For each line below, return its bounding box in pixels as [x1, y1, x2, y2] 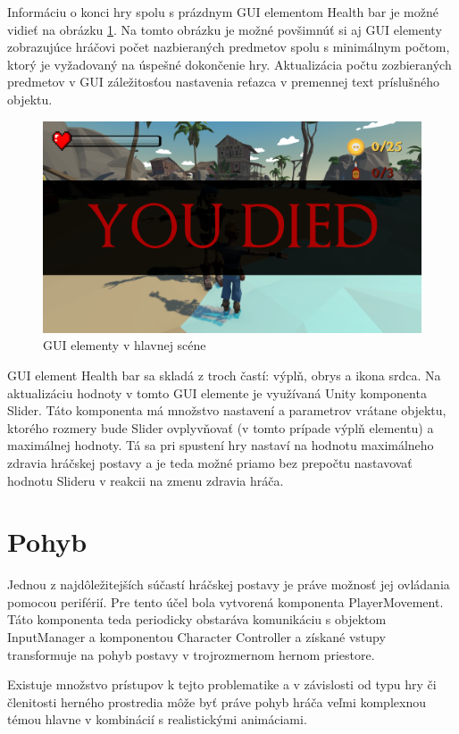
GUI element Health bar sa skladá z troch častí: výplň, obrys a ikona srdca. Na [7, 366, 441, 384]
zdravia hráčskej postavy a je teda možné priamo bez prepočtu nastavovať [7, 453, 413, 471]
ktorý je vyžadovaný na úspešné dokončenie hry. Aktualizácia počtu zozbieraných [7, 54, 452, 73]
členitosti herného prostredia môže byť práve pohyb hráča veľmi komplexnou [7, 692, 426, 711]
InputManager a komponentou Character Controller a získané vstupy [7, 628, 386, 646]
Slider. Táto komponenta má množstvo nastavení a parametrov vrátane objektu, [7, 401, 446, 420]
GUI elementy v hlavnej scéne [43, 336, 206, 354]
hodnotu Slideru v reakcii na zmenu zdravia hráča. [7, 471, 284, 489]
